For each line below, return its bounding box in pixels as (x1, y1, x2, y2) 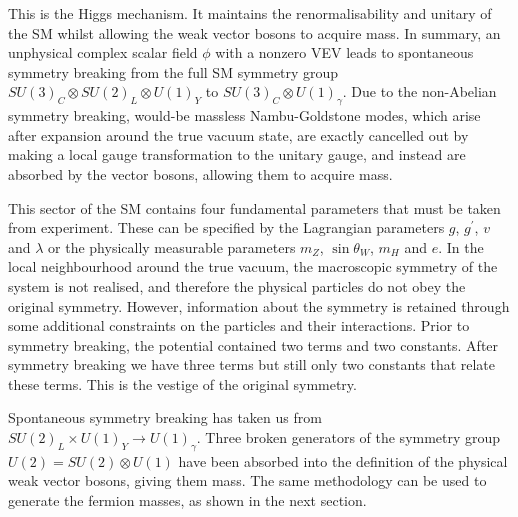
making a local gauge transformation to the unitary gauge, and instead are (8, 144, 466, 165)
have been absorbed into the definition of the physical (178, 450, 508, 471)
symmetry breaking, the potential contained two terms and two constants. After (8, 334, 499, 355)
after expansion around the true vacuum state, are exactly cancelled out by (8, 124, 469, 145)
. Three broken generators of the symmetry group (196, 427, 501, 448)
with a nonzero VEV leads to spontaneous (215, 42, 474, 63)
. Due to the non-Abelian (342, 81, 497, 102)
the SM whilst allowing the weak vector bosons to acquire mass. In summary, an (8, 22, 501, 43)
